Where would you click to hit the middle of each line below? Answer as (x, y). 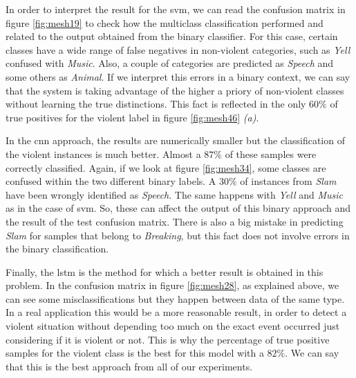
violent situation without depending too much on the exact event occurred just (173, 326)
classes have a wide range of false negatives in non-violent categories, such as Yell (178, 49)
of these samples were (271, 153)
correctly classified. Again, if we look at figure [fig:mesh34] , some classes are (166, 167)
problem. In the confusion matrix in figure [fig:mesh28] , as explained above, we (172, 285)
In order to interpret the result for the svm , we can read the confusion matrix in (176, 9)
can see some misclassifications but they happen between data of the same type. (175, 298)
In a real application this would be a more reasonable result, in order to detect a (176, 312)
